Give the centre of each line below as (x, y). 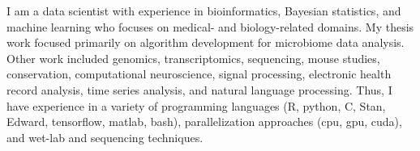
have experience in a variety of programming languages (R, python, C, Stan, (196, 105)
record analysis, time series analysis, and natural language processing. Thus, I (199, 89)
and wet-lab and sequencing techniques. (105, 137)
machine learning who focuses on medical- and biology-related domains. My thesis (210, 26)
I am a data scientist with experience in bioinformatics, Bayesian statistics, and (204, 10)
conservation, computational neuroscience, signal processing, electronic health (199, 74)
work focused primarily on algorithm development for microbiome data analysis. (206, 42)
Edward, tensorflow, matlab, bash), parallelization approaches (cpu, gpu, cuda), (204, 122)
